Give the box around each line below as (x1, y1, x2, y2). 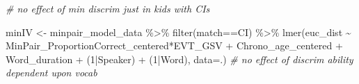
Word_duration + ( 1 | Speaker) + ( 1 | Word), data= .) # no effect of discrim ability (6, 51, 353, 66)
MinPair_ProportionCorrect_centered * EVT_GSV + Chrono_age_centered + (6, 38, 343, 53)
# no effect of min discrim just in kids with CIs (6, 1, 210, 15)
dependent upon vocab (6, 65, 97, 80)
